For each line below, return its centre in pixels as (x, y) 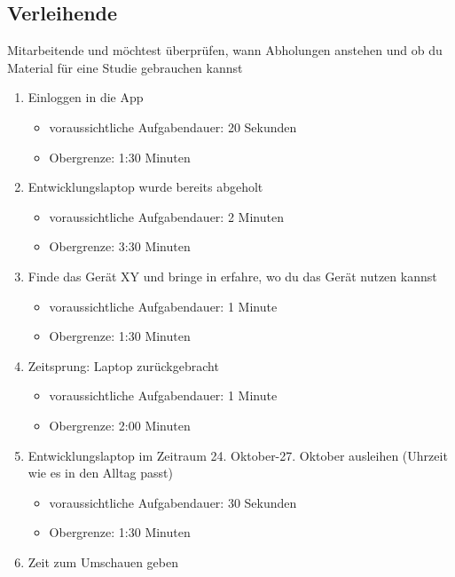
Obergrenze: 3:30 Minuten (120, 246)
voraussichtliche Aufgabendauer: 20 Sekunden (173, 126)
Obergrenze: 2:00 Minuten (120, 425)
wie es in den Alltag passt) (100, 473)
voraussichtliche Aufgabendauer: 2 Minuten (166, 216)
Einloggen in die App (86, 97)
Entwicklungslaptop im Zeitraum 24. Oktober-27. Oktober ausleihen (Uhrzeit (238, 455)
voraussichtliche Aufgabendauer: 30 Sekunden (173, 502)
